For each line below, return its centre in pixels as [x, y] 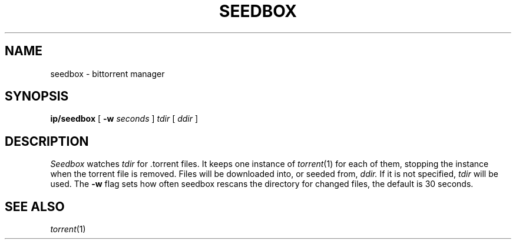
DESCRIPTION [47, 141]
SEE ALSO [35, 206]
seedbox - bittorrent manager [107, 73]
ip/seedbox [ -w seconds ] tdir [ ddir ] [124, 119]
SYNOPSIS [37, 96]
